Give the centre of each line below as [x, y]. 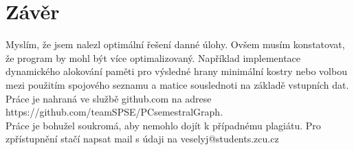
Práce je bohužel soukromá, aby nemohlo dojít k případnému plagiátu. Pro [163, 125]
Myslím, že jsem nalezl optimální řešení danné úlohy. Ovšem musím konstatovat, [175, 44]
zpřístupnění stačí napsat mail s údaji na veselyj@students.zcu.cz [142, 139]
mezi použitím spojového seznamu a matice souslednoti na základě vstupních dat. [177, 84]
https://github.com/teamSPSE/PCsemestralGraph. [114, 112]
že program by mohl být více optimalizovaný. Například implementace [153, 57]
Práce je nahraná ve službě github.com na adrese [109, 98]
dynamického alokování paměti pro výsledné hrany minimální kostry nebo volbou [176, 71]
